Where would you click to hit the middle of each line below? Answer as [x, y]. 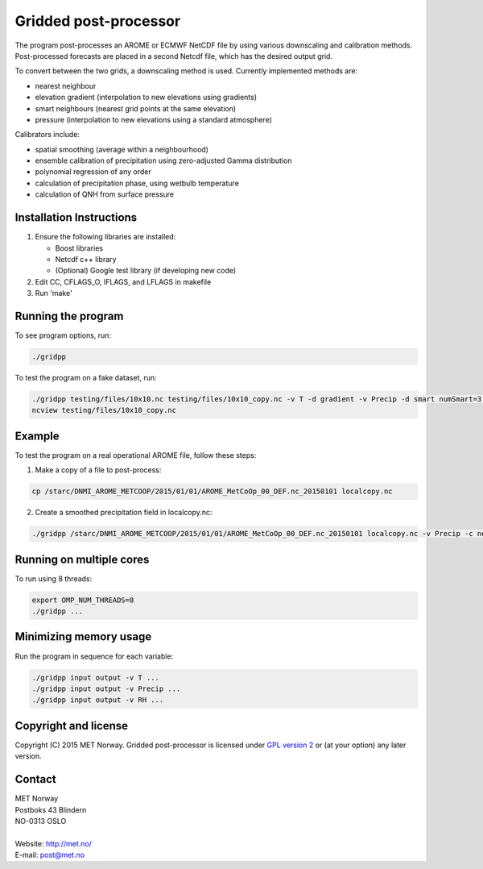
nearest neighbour [66, 85]
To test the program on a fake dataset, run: [86, 377]
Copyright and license [72, 726]
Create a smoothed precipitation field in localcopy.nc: [124, 513]
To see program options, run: [63, 335]
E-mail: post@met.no [50, 855]
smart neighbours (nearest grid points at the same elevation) [136, 108]
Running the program [69, 316]
